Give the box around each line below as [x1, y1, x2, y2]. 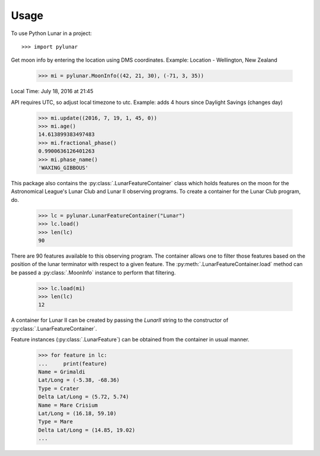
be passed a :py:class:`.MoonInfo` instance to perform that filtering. [11, 269, 176, 276]
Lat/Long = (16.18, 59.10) [38, 410, 117, 417]
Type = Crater [38, 385, 79, 392]
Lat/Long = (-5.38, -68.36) [38, 377, 120, 384]
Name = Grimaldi [38, 369, 86, 375]
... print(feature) [38, 360, 108, 367]
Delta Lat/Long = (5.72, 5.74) [38, 394, 130, 400]
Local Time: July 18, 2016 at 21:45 [11, 88, 94, 95]
